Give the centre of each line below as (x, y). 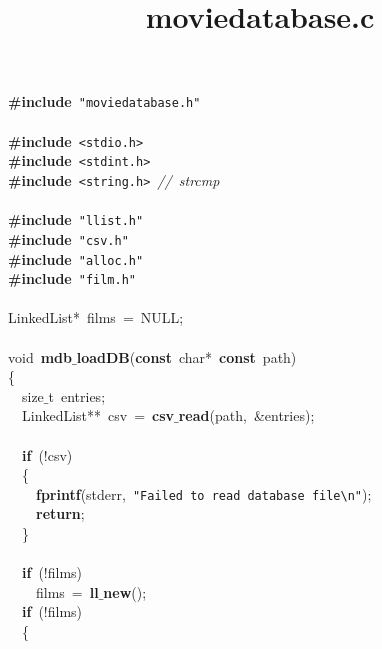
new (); (125, 591)
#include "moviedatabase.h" (104, 101)
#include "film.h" (72, 278)
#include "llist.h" (76, 219)
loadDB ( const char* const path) (186, 356)
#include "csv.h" (68, 238)
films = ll (67, 591)
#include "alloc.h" (76, 258)
